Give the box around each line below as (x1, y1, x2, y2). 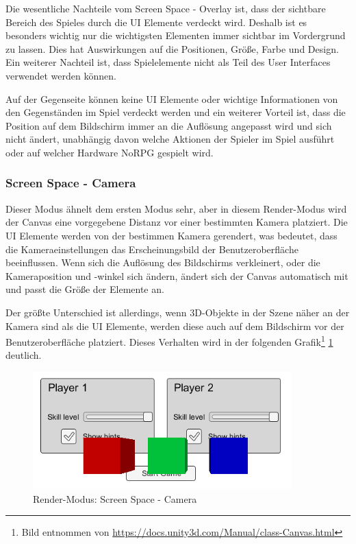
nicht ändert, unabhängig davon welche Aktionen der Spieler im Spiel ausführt (5, 132, 335, 146)
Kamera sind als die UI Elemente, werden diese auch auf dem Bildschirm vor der (5, 318, 344, 333)
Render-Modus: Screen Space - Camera (33, 491, 197, 506)
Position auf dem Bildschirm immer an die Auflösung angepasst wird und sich (5, 118, 332, 132)
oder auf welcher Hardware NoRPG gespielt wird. (5, 145, 214, 159)
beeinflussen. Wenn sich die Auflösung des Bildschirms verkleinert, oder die (5, 255, 320, 270)
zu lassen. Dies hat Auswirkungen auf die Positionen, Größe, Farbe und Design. (5, 41, 339, 56)
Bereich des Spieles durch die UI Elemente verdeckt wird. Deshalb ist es (5, 14, 307, 29)
